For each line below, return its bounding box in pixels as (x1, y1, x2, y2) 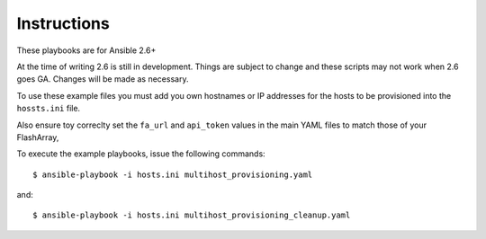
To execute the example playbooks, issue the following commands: (16, 148, 265, 159)
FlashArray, (16, 131, 59, 143)
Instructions (16, 13, 110, 33)
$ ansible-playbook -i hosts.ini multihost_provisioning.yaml (32, 169, 313, 180)
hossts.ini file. (16, 103, 81, 114)
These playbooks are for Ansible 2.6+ (16, 45, 157, 56)
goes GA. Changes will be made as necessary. (16, 74, 189, 84)
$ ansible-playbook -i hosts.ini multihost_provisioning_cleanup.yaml (32, 210, 351, 220)
